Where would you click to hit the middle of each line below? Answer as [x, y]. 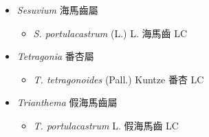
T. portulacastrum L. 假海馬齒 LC [106, 125]
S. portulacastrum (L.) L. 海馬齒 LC [110, 33]
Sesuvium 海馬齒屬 [57, 10]
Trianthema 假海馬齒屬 [67, 102]
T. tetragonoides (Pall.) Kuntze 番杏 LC [119, 79]
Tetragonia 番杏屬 [55, 56]
